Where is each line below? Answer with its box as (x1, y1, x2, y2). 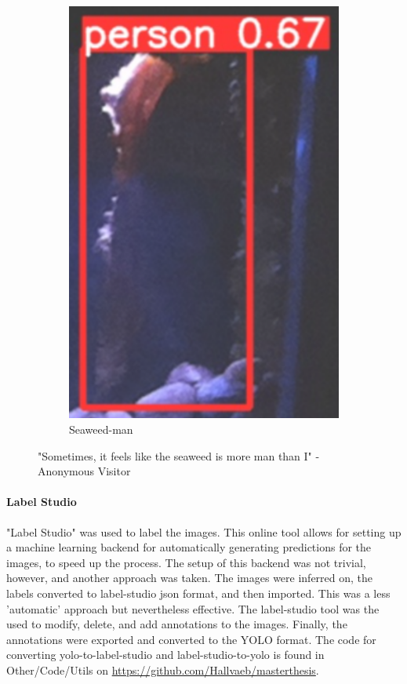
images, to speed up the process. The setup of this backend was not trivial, (6, 554, 366, 570)
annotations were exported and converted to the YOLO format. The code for (6, 631, 376, 647)
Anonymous (38, 463, 95, 479)
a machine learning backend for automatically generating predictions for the (6, 539, 372, 555)
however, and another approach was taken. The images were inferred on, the (6, 569, 373, 586)
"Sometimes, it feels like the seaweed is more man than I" (38, 447, 312, 464)
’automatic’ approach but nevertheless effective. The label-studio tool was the (6, 600, 380, 617)
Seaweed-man (69, 421, 133, 437)
